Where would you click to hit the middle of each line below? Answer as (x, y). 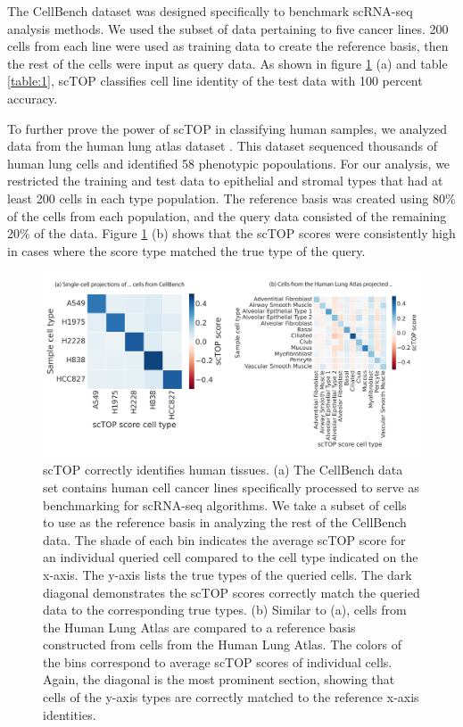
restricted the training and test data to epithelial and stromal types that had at (225, 181)
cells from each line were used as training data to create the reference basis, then (228, 46)
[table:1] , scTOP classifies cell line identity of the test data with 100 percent (215, 81)
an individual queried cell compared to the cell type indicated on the (231, 557)
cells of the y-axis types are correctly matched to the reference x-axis (231, 697)
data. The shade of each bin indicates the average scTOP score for (224, 539)
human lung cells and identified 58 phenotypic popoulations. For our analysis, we (229, 163)
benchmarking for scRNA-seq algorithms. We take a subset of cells (225, 504)
